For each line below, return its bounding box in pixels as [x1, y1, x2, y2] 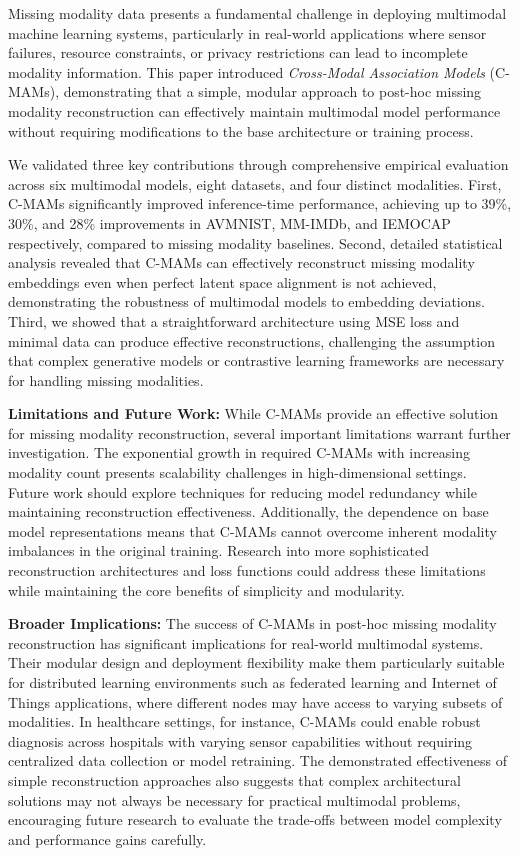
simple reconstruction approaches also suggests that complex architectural [8, 769, 461, 790]
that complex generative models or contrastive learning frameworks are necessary [8, 350, 505, 371]
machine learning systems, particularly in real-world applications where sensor [8, 22, 487, 43]
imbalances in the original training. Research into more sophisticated [8, 540, 430, 561]
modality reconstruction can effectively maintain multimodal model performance [8, 100, 501, 121]
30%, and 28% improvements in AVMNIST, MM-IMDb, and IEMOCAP [8, 212, 451, 233]
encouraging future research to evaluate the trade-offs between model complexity [8, 809, 502, 830]
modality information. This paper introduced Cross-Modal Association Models [8, 61, 485, 82]
